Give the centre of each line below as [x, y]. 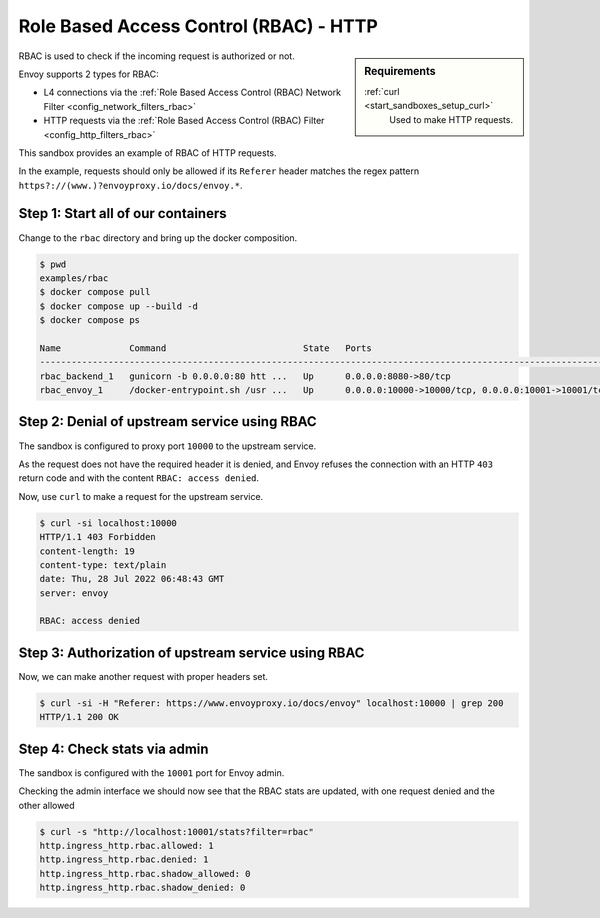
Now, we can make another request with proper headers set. [143, 676]
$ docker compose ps [89, 320]
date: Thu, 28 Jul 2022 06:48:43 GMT [132, 579]
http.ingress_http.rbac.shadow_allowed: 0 [145, 873]
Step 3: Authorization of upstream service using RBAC [191, 652]
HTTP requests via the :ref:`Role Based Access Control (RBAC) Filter [184, 121]
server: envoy [74, 593]
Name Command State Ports [205, 348]
